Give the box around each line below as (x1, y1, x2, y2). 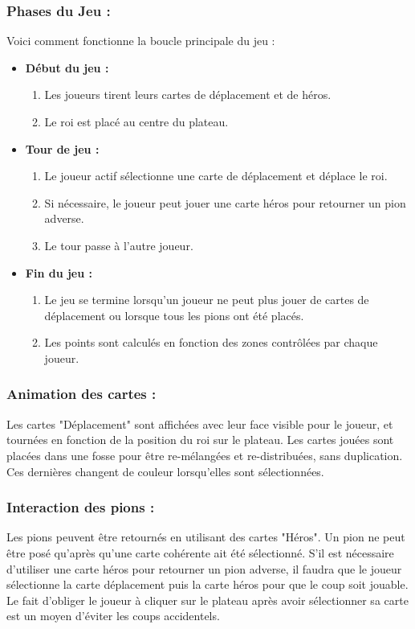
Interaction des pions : (6, 497, 155, 517)
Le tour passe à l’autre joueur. (44, 236, 193, 253)
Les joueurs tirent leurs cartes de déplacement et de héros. (44, 86, 332, 103)
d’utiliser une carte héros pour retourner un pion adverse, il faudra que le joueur (6, 560, 402, 577)
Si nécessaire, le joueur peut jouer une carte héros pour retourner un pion (44, 194, 406, 211)
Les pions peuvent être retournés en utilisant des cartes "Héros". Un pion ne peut (6, 528, 405, 545)
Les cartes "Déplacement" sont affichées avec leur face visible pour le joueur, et (6, 415, 393, 432)
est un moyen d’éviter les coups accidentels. (6, 607, 220, 624)
